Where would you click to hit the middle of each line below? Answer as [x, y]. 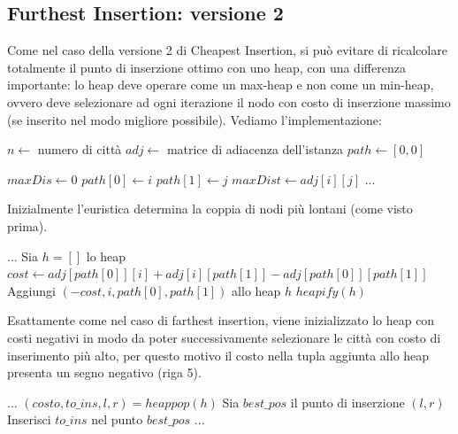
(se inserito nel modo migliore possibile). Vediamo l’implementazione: [195, 119]
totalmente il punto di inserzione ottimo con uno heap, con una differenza [206, 67]
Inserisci [29, 419]
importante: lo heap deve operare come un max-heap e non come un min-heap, [221, 85]
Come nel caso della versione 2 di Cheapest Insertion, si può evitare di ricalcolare [227, 50]
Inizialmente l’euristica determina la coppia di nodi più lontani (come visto [210, 209]
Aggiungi [31, 290]
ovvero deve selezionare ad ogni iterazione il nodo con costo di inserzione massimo [229, 101]
